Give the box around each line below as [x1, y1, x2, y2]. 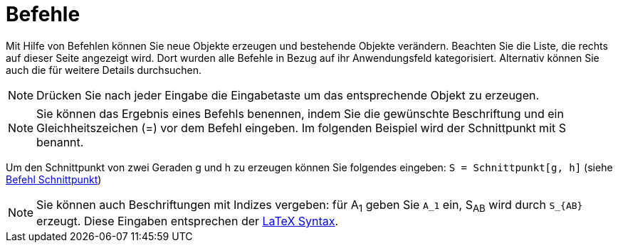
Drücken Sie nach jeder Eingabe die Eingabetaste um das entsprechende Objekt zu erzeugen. [36, 87, 540, 102]
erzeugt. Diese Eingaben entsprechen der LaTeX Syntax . [36, 213, 339, 228]
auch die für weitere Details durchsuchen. [6, 63, 202, 76]
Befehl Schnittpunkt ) [6, 173, 102, 185]
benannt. [36, 134, 84, 149]
